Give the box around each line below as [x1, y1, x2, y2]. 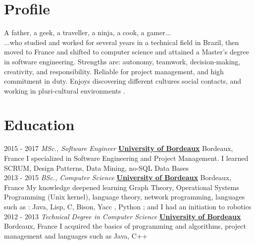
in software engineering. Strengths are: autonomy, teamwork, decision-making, [4, 56, 241, 66]
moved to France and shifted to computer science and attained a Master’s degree [4, 47, 249, 57]
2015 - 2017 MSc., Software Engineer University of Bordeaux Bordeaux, [4, 143, 233, 153]
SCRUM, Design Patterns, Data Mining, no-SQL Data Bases [4, 162, 189, 173]
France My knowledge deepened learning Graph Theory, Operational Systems [4, 182, 239, 192]
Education [4, 114, 75, 135]
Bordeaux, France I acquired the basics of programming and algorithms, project [4, 221, 247, 231]
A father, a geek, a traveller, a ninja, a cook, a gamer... [4, 27, 171, 38]
